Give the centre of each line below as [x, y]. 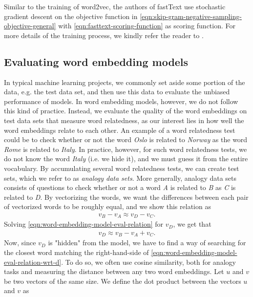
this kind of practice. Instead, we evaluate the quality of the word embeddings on [126, 111]
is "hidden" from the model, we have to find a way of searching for [147, 243]
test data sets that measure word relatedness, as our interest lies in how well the [124, 120]
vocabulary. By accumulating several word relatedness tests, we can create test [122, 168]
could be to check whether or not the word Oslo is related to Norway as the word [126, 139]
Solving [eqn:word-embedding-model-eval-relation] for [84, 224]
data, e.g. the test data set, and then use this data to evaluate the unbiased [117, 92]
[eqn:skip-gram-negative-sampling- [191, 16]
